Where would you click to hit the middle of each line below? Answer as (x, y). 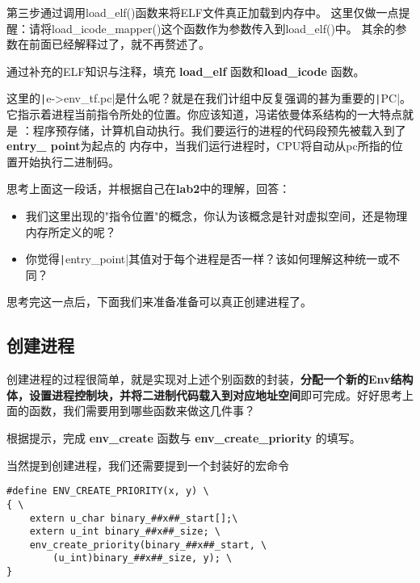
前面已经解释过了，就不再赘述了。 (119, 44)
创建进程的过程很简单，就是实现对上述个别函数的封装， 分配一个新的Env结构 (210, 379)
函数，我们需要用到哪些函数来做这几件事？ (142, 411)
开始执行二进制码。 (68, 161)
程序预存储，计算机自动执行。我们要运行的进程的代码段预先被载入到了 (219, 130)
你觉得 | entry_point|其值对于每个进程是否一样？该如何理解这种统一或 (207, 259)
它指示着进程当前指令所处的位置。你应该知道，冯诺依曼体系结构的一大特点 (204, 114)
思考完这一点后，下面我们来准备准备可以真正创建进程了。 (159, 302)
